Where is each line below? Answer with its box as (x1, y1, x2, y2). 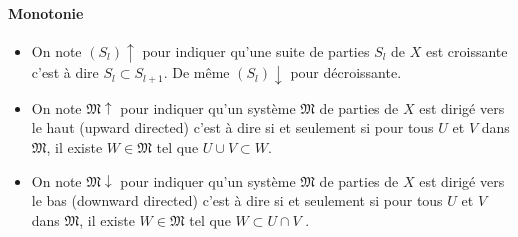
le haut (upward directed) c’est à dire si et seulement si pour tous (31, 117, 434, 138)
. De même (163, 62, 230, 83)
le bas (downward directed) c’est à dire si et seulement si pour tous (31, 190, 443, 211)
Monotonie (8, 2, 84, 23)
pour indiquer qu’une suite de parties (142, 40, 370, 61)
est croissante (426, 40, 508, 61)
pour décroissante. (290, 62, 402, 83)
